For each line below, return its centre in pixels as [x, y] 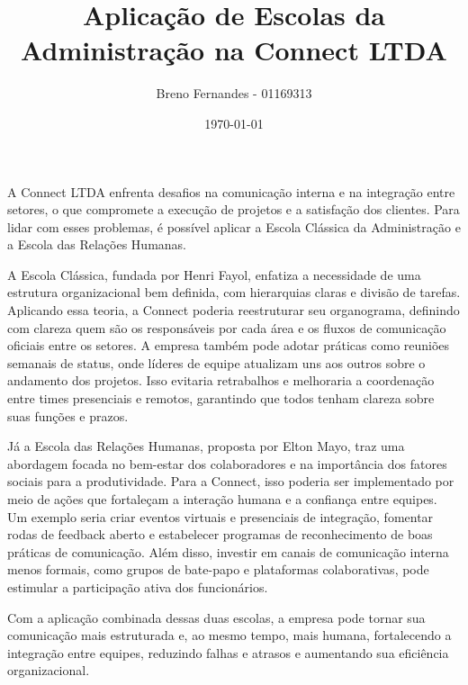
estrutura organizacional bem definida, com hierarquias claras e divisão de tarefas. [234, 292]
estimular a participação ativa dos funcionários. [138, 586]
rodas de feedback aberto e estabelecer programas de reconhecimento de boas [220, 534]
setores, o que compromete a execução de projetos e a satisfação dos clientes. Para [234, 209]
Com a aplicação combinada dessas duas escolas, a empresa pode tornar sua [216, 617]
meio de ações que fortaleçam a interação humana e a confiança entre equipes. [222, 499]
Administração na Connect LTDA [234, 50]
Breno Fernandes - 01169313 [234, 93]
